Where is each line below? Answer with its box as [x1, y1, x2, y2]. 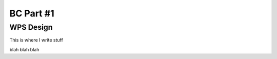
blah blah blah [9, 46, 39, 52]
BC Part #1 [9, 8, 54, 19]
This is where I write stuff [9, 37, 64, 43]
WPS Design [9, 23, 53, 32]
